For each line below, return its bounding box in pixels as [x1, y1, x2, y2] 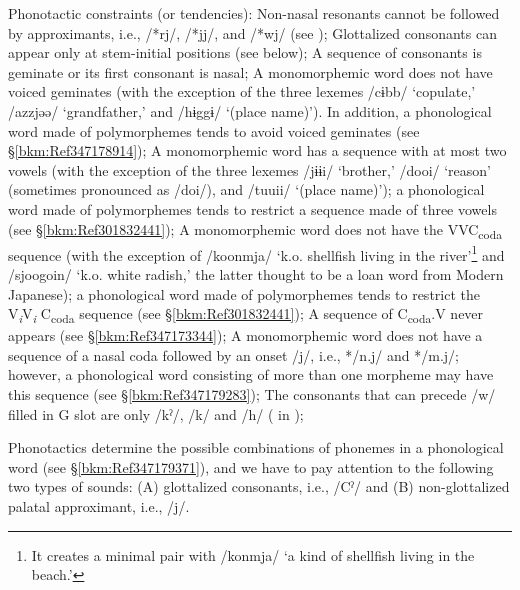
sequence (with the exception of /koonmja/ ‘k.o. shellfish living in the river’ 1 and [8, 241, 505, 265]
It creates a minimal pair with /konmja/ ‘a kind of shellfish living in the [31, 544, 475, 565]
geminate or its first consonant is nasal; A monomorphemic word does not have [8, 61, 493, 82]
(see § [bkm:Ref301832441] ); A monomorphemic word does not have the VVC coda [8, 218, 502, 242]
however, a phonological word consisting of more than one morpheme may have [8, 364, 494, 385]
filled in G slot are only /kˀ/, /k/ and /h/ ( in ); [8, 403, 304, 424]
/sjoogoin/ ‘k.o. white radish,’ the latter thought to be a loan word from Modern [8, 263, 504, 284]
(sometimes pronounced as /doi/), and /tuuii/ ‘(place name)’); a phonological [8, 179, 485, 200]
